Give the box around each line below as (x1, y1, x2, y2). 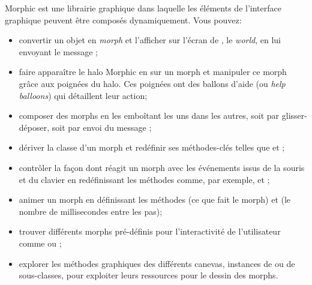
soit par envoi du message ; (52, 121, 152, 133)
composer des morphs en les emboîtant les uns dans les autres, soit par (19, 109, 280, 122)
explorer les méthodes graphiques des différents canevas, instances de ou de (19, 257, 295, 269)
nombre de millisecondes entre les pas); (19, 205, 163, 217)
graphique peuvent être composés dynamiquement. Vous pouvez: (5, 13, 242, 26)
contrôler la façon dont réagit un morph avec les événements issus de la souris (19, 161, 305, 173)
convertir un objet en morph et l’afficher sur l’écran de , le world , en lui (19, 34, 281, 46)
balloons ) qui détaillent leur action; (19, 89, 148, 101)
